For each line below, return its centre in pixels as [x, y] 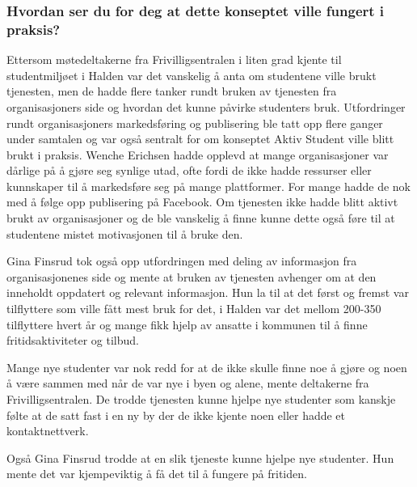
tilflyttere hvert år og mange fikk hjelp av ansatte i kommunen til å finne [187, 324]
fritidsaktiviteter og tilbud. [73, 340]
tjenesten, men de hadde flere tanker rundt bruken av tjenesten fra [172, 91]
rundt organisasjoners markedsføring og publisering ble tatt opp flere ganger [195, 123]
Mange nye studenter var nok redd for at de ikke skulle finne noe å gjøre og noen [207, 367]
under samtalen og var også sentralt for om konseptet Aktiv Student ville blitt [200, 139]
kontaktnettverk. [48, 431]
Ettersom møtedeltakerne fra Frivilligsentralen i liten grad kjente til [174, 59]
